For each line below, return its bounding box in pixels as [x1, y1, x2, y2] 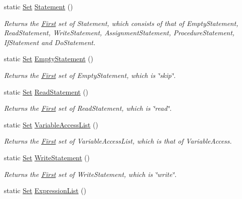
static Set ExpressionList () [4, 185, 86, 196]
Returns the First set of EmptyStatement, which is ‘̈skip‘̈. [4, 70, 176, 80]
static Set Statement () [4, 1, 73, 11]
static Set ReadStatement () [4, 86, 88, 97]
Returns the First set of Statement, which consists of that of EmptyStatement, [4, 18, 239, 28]
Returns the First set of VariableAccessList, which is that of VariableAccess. [4, 136, 232, 146]
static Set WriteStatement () [4, 152, 90, 162]
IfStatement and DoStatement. [4, 37, 96, 47]
